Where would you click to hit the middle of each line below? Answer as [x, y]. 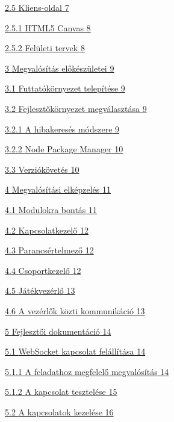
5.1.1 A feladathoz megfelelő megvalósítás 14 [87, 371]
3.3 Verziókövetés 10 [42, 169]
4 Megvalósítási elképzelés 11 [58, 189]
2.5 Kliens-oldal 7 [37, 7]
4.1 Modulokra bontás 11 [51, 209]
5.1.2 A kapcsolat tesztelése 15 [61, 392]
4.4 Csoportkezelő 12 [43, 270]
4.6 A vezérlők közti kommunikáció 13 [75, 310]
